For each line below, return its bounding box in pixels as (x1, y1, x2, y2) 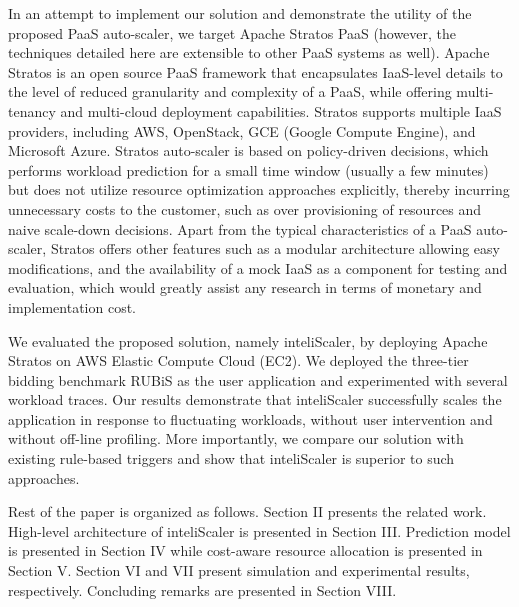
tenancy (8, 100, 56, 121)
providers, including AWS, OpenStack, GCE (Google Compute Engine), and (8, 120, 476, 141)
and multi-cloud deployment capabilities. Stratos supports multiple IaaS (60, 100, 502, 121)
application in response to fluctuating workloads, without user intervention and (8, 408, 493, 429)
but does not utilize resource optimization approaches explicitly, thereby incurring (8, 179, 510, 200)
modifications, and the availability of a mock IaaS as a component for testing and (8, 257, 508, 278)
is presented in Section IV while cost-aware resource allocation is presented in (8, 540, 483, 561)
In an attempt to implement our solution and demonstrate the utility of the (8, 3, 472, 23)
